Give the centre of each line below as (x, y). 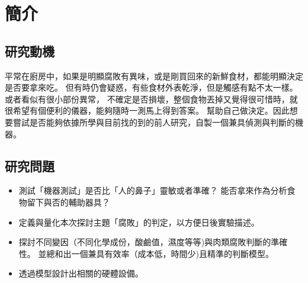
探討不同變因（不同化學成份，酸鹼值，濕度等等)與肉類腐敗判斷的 (145, 242)
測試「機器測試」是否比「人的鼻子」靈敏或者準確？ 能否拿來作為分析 (153, 190)
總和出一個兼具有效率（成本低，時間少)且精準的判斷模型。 (160, 253)
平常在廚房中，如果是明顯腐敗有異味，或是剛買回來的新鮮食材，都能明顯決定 (154, 75)
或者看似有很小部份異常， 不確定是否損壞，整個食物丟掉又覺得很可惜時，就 (151, 99)
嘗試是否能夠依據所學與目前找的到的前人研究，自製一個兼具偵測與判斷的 (154, 122)
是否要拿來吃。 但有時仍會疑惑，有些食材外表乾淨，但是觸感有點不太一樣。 (151, 87)
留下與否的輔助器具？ (68, 202)
